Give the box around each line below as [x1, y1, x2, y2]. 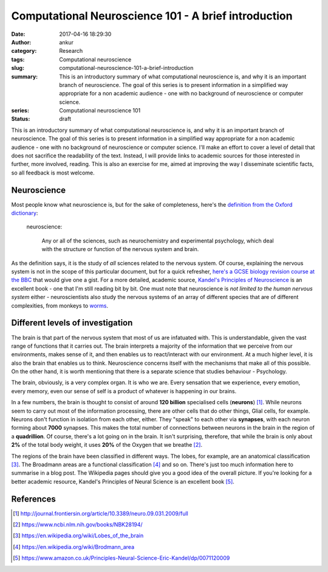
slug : [11, 64, 24, 72]
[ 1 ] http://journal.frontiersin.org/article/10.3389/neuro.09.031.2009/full [13, 509, 188, 517]
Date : [11, 30, 26, 38]
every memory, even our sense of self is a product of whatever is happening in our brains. [11, 387, 237, 395]
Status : [11, 115, 30, 123]
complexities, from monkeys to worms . [11, 302, 109, 309]
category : [11, 47, 37, 55]
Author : [11, 38, 32, 46]
